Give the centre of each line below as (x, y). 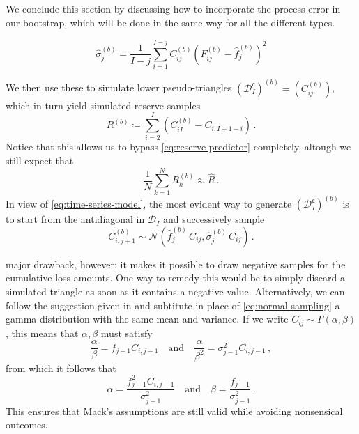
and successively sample (214, 219)
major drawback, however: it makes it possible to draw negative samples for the (176, 264)
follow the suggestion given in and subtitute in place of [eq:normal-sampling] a (173, 305)
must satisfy (127, 333)
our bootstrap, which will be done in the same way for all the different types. (170, 22)
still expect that (40, 161)
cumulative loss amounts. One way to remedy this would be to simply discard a (176, 278)
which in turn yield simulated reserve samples (103, 105)
